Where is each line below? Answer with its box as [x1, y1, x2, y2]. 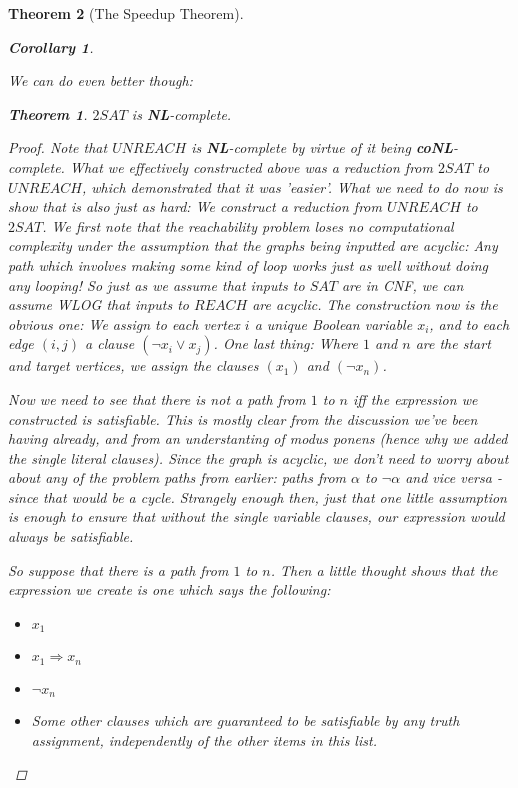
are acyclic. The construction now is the [252, 294, 498, 315]
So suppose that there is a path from [8, 559, 229, 580]
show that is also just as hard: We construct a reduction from [8, 196, 382, 217]
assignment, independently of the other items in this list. [31, 729, 377, 750]
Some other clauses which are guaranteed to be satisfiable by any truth [31, 710, 460, 731]
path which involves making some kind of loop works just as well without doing [8, 254, 489, 275]
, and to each [429, 313, 510, 334]
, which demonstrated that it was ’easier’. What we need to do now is [81, 176, 503, 197]
